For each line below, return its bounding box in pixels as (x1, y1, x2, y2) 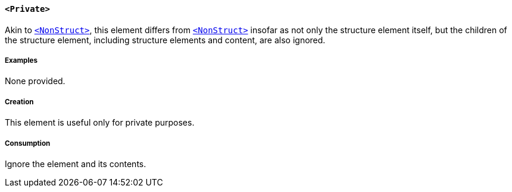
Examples (5, 56, 38, 65)
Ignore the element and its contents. (5, 158, 146, 169)
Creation (5, 97, 34, 106)
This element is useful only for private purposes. (5, 117, 195, 128)
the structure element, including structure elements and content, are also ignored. (5, 34, 326, 45)
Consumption (5, 139, 51, 148)
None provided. (5, 76, 65, 87)
